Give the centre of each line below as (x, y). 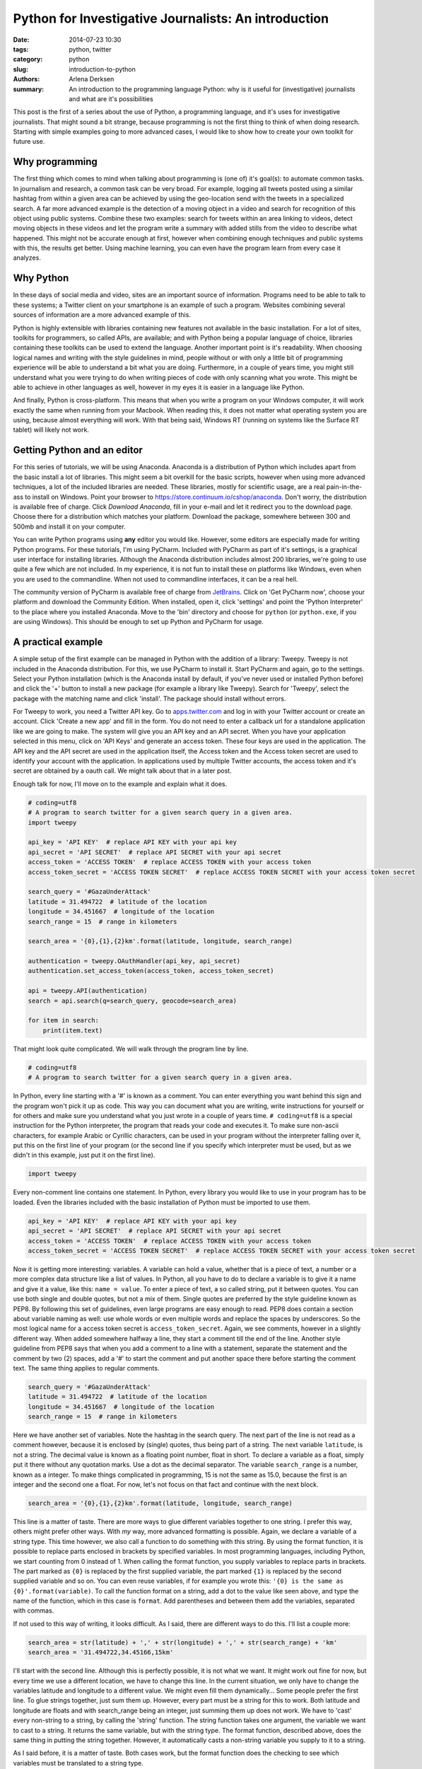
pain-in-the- (344, 487)
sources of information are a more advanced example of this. (102, 315)
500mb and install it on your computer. (70, 526)
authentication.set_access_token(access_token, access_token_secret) (151, 971)
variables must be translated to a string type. (78, 1763)
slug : (20, 69)
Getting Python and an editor (78, 450)
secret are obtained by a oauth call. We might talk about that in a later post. (123, 771)
